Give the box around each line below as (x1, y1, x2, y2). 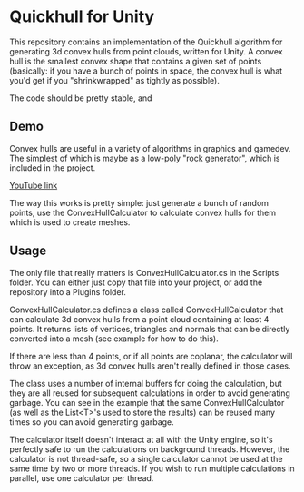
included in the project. (9, 162, 96, 173)
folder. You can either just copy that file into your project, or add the (9, 277, 263, 288)
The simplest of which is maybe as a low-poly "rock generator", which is (9, 153, 280, 163)
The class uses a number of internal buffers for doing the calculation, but (9, 378, 283, 389)
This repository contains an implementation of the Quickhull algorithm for (9, 36, 283, 47)
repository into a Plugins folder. (9, 286, 127, 297)
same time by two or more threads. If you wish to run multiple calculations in (9, 463, 295, 474)
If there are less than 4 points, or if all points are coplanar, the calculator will (9, 350, 293, 361)
